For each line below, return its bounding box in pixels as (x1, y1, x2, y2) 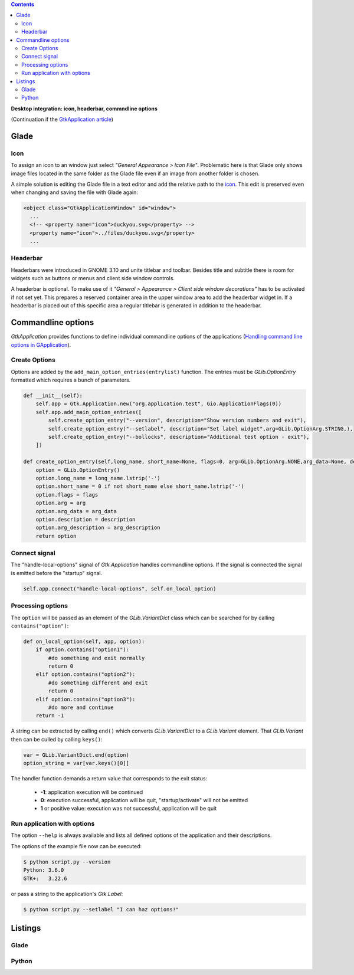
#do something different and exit (48, 679, 148, 686)
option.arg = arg (35, 500, 86, 507)
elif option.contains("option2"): (35, 671, 136, 678)
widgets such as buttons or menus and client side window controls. (11, 275, 175, 282)
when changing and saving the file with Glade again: (11, 189, 139, 196)
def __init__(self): (23, 392, 83, 399)
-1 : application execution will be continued (40, 788, 143, 796)
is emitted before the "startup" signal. (11, 569, 103, 576)
